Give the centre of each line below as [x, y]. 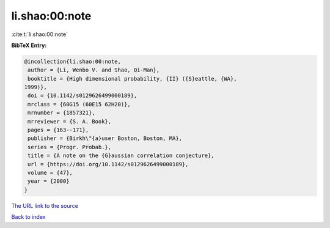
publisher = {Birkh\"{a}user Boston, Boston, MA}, [105, 138]
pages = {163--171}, [58, 130]
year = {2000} [49, 181]
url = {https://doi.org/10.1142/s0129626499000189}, [108, 164]
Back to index [28, 217]
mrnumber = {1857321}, [62, 113]
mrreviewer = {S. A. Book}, [70, 121]
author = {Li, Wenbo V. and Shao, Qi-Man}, [94, 70]
